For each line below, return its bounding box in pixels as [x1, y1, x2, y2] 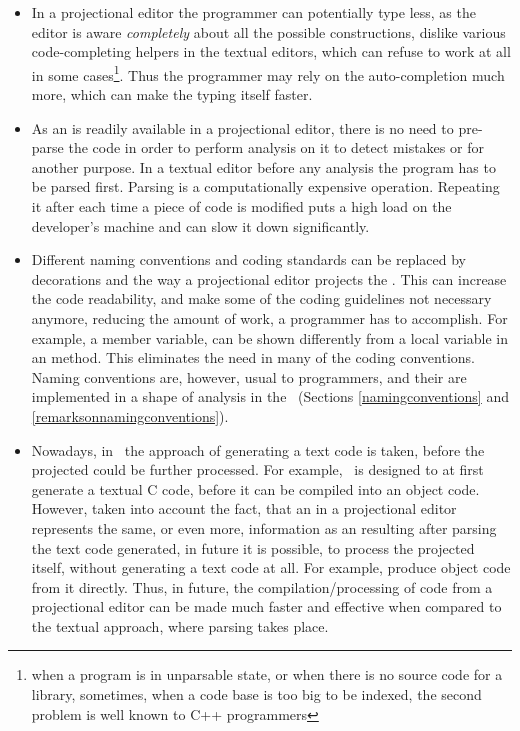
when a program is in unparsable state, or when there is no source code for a [31, 664, 503, 685]
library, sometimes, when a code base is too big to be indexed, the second [31, 684, 482, 705]
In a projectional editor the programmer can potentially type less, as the [31, 2, 476, 22]
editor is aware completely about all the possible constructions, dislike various [31, 21, 506, 42]
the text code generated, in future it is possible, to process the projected [31, 537, 475, 558]
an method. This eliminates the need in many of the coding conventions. [31, 347, 475, 368]
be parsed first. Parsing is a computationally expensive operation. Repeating [31, 176, 500, 197]
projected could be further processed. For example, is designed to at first [31, 459, 484, 480]
